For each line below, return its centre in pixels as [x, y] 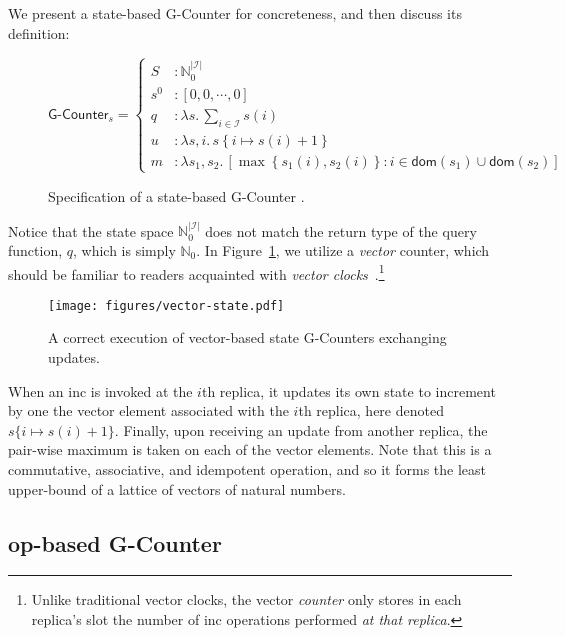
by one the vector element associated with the [148, 410]
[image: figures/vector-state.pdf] [166, 305]
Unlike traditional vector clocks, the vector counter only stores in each [246, 599]
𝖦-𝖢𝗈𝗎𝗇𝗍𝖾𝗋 [78, 114]
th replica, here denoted [371, 410]
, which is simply [124, 249]
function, [35, 249]
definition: [39, 32]
